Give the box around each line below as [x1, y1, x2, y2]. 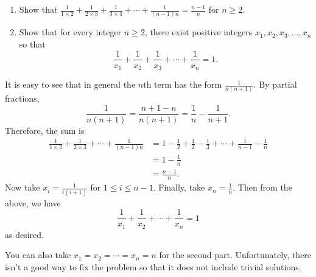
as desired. [5, 228, 44, 240]
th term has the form [143, 78, 222, 91]
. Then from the [233, 181, 292, 194]
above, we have [5, 196, 61, 209]
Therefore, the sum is [5, 124, 85, 136]
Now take [5, 181, 40, 194]
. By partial [253, 78, 297, 91]
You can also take [5, 248, 71, 261]
